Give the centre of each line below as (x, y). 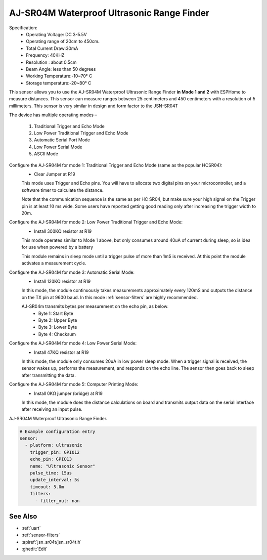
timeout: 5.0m (47, 487)
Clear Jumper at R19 (55, 174)
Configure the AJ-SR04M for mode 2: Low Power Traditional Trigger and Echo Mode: (96, 222)
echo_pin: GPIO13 (51, 459)
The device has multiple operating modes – (53, 115)
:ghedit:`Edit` (35, 549)
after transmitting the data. (49, 375)
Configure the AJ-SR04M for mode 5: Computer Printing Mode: (74, 384)
